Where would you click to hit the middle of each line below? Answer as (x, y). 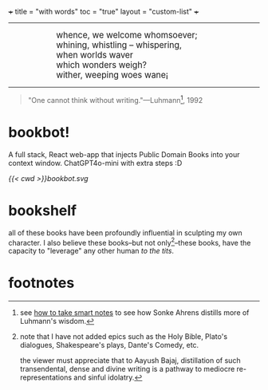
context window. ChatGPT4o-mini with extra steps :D (95, 163)
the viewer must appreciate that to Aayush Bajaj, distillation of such (130, 360)
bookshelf (43, 210)
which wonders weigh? (102, 65)
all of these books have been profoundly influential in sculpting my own (126, 232)
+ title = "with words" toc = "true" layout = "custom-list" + (104, 12)
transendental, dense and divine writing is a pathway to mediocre (127, 369)
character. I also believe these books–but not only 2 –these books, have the (130, 242)
